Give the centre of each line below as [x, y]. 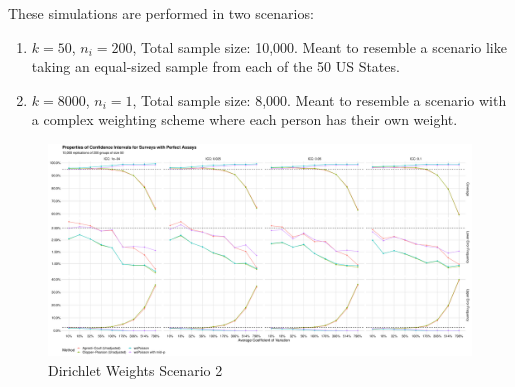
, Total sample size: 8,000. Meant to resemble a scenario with [319, 99]
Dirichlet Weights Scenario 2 [135, 369]
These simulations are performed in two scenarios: [161, 13]
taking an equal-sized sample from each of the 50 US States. [215, 66]
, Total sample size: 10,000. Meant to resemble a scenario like [319, 46]
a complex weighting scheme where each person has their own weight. [244, 119]
